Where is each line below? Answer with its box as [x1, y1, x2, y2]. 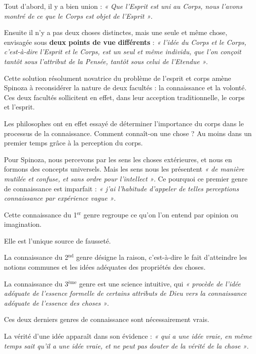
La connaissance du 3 [4, 278, 69, 288]
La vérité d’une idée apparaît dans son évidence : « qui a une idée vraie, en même [4, 331, 252, 341]
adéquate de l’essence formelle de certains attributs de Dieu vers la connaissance [4, 288, 247, 298]
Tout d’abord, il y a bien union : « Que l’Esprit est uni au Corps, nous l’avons [4, 1, 243, 11]
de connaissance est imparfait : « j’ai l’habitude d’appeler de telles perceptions [4, 183, 239, 193]
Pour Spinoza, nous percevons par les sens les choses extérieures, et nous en [4, 154, 232, 164]
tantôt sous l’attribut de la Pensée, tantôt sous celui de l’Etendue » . [4, 56, 208, 66]
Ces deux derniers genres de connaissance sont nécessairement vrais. [4, 314, 210, 324]
